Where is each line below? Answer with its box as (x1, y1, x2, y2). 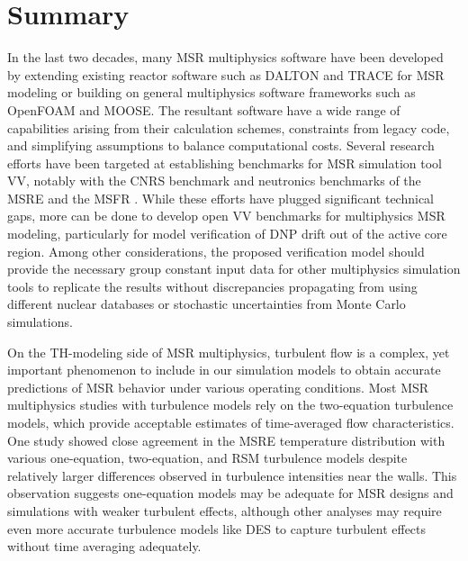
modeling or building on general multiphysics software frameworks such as (7, 83, 416, 102)
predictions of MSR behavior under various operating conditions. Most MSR (7, 377, 429, 396)
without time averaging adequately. (7, 537, 202, 556)
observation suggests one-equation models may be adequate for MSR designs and (7, 484, 454, 502)
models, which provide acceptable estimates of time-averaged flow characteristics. (7, 413, 454, 431)
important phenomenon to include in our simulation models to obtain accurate (7, 360, 441, 379)
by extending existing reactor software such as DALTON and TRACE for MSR (7, 65, 445, 84)
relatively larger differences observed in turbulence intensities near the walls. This (7, 466, 457, 484)
